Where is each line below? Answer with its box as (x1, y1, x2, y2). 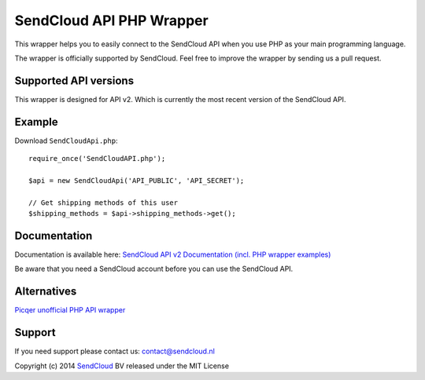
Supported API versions (14, 74, 134, 87)
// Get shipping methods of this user (28, 198, 179, 207)
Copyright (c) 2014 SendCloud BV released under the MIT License (14, 361, 230, 371)
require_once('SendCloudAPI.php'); (28, 154, 166, 163)
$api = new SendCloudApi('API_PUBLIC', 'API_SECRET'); (28, 176, 245, 185)
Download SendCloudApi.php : (14, 136, 118, 145)
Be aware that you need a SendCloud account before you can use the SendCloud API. (14, 264, 294, 274)
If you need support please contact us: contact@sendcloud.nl (14, 346, 216, 356)
